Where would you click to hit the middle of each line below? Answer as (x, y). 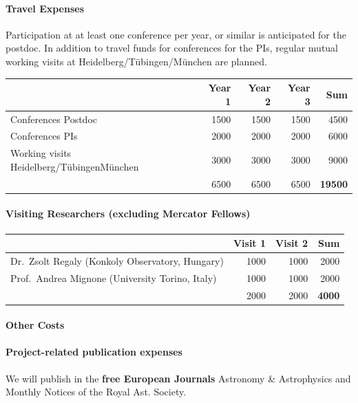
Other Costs (35, 325)
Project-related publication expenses (94, 352)
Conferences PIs (44, 136)
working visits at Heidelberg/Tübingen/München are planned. (136, 61)
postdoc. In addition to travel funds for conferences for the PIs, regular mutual (172, 48)
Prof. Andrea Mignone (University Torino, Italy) (114, 277)
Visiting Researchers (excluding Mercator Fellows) (128, 214)
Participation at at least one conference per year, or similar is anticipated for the (176, 34)
